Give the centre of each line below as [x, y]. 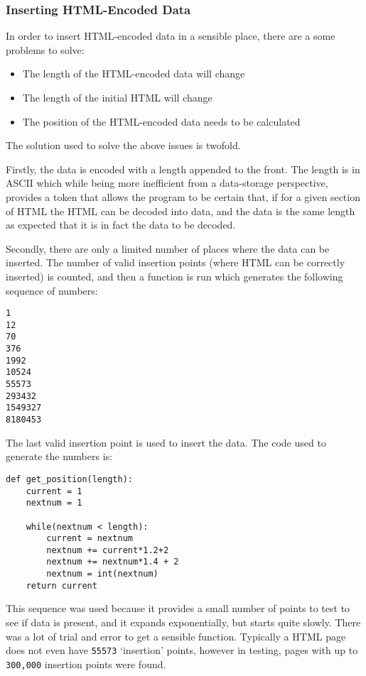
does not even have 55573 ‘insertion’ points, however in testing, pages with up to [182, 650]
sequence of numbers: [52, 290]
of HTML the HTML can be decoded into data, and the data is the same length [181, 211]
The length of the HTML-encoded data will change [134, 73]
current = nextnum [90, 539]
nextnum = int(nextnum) [102, 574]
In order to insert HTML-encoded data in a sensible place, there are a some [171, 36]
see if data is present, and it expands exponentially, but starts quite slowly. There [183, 622]
